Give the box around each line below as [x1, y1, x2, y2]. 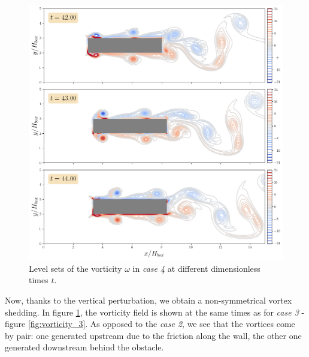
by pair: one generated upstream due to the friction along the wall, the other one [5, 329, 302, 341]
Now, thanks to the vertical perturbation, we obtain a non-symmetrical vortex [5, 294, 292, 307]
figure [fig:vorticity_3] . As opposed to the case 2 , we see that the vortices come [5, 317, 295, 330]
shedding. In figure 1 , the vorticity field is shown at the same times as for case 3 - [5, 305, 305, 318]
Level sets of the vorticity [29, 262, 122, 274]
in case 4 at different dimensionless [132, 262, 260, 274]
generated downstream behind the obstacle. [5, 341, 164, 353]
